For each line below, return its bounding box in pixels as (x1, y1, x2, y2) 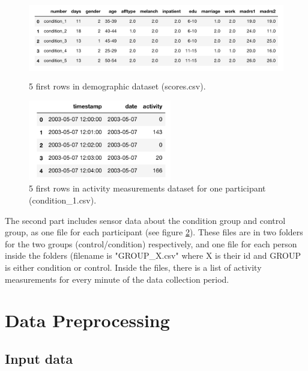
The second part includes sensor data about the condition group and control (5, 214, 286, 226)
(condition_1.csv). (29, 193, 97, 206)
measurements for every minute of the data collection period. (5, 273, 229, 285)
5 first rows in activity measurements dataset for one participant (29, 182, 266, 195)
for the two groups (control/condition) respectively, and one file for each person (5, 237, 297, 250)
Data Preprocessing (5, 308, 170, 333)
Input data (5, 349, 73, 367)
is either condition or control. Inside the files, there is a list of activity (5, 261, 262, 273)
